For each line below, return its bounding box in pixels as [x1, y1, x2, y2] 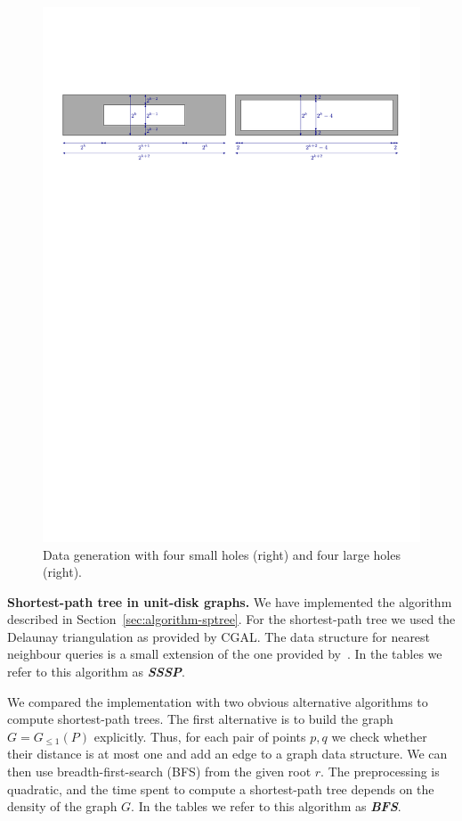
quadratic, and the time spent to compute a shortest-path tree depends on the [7, 779, 434, 798]
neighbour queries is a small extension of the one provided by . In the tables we [7, 644, 442, 663]
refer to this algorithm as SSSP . [7, 662, 185, 681]
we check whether [331, 727, 427, 745]
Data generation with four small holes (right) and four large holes [43, 545, 401, 563]
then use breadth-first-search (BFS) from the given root [7, 762, 312, 781]
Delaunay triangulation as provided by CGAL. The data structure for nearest [7, 627, 431, 645]
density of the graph [7, 797, 118, 816]
